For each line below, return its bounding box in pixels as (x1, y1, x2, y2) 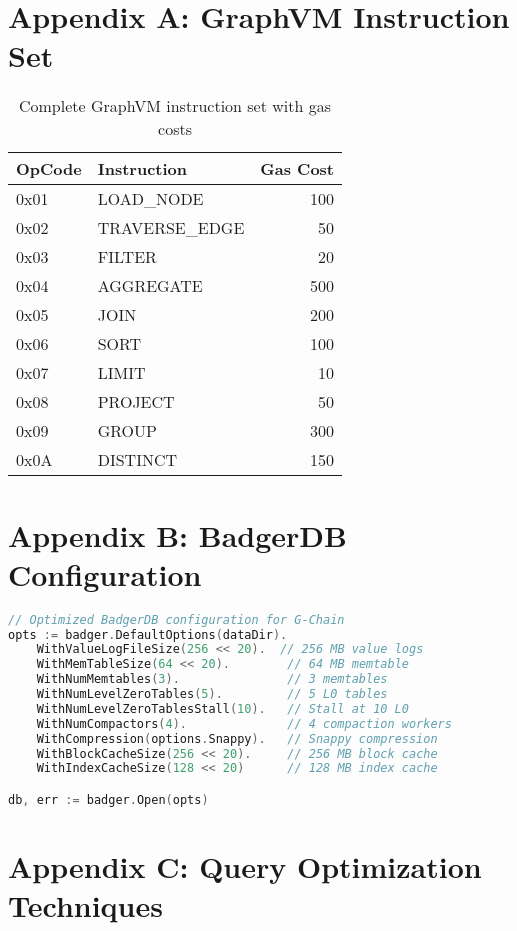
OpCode (16, 157, 82, 181)
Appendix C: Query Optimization (8, 845, 482, 886)
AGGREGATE (97, 274, 203, 298)
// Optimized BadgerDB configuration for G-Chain (8, 612, 345, 627)
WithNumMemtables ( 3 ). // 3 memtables (36, 672, 388, 687)
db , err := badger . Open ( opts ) (8, 792, 209, 807)
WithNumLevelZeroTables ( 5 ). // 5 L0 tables (36, 687, 388, 701)
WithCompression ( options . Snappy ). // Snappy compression (36, 731, 438, 746)
